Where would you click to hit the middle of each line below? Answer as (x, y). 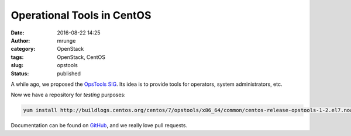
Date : (18, 33)
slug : (17, 65)
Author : (20, 40)
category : (23, 49)
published (69, 74)
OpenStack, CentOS (81, 57)
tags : (17, 57)
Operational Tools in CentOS (81, 15)
